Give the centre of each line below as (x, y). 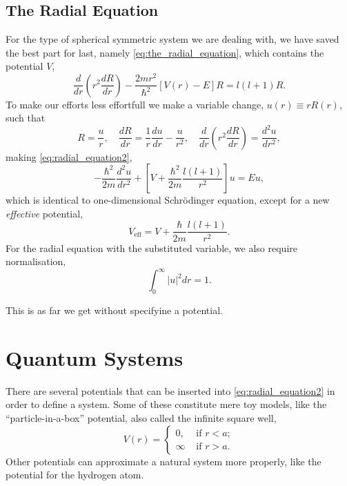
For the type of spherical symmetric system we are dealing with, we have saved (172, 39)
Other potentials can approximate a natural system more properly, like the (163, 461)
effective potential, (44, 213)
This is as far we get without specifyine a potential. (114, 310)
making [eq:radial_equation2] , (69, 156)
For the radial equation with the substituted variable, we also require (151, 247)
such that (26, 118)
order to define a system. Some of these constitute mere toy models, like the (166, 404)
